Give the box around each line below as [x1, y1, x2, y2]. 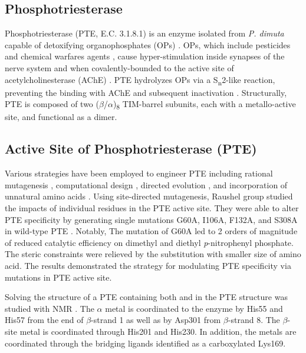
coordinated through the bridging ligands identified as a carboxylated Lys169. [5, 337, 286, 349]
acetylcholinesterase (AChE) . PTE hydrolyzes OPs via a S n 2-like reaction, [5, 73, 275, 87]
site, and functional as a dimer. [5, 111, 117, 123]
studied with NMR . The [5, 302, 94, 314]
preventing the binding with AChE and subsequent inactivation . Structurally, [5, 86, 287, 98]
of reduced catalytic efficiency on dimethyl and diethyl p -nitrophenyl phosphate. [5, 236, 294, 248]
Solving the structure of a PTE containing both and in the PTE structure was [5, 291, 288, 303]
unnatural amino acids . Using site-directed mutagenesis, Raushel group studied [5, 190, 293, 202]
